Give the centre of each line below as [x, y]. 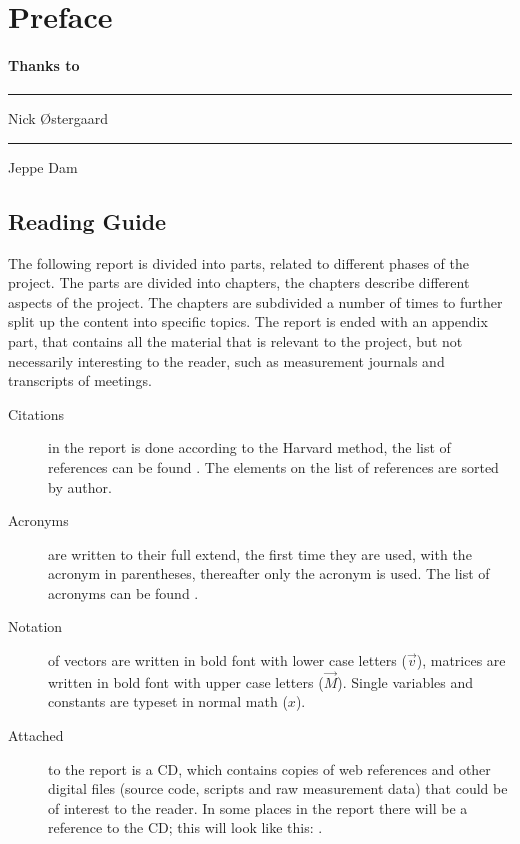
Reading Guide [87, 220]
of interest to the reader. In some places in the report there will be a [258, 807]
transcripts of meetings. [80, 380]
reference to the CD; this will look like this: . [185, 827]
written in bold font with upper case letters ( [186, 681]
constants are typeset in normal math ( [168, 701]
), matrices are [461, 660]
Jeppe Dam [43, 166]
